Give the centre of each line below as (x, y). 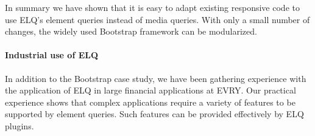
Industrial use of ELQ (52, 55)
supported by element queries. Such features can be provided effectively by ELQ (154, 114)
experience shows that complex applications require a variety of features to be (150, 102)
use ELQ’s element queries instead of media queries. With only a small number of (157, 19)
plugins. (19, 125)
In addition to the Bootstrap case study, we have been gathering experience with (156, 78)
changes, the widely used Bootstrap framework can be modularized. (131, 31)
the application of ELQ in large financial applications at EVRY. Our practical (150, 90)
